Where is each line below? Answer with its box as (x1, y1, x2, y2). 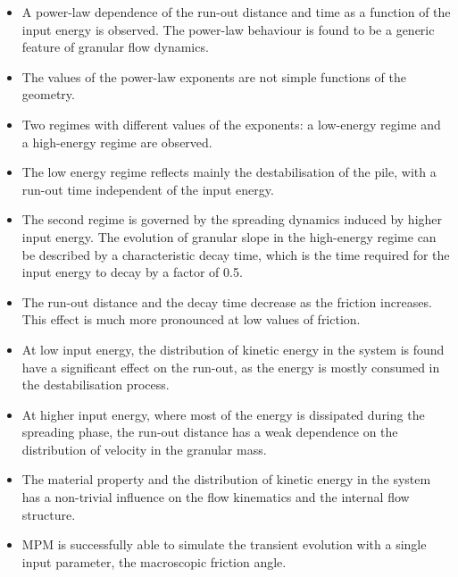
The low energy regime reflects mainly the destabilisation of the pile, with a (21, 163, 437, 181)
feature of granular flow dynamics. (21, 38, 209, 56)
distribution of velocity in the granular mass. (21, 439, 267, 458)
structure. (21, 505, 76, 523)
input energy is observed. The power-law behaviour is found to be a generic (21, 20, 435, 38)
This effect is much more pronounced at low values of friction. (21, 310, 361, 329)
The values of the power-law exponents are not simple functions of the (21, 67, 406, 86)
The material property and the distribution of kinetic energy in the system (21, 470, 431, 489)
